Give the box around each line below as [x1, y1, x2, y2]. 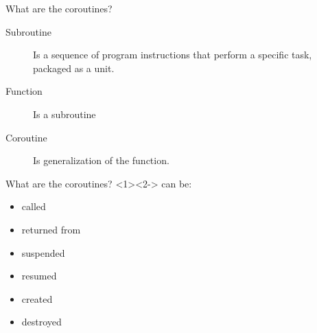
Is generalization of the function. [33, 153, 169, 168]
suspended [21, 245, 65, 260]
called [21, 199, 46, 214]
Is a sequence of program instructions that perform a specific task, [33, 47, 312, 62]
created [21, 291, 53, 306]
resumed [21, 268, 57, 283]
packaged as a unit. [33, 60, 115, 75]
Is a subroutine [33, 106, 96, 121]
